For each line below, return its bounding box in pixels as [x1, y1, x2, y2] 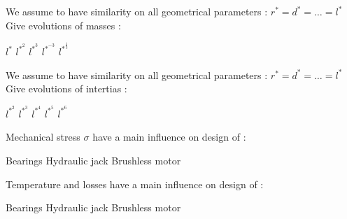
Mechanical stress [6, 129, 80, 144]
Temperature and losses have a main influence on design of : [6, 176, 264, 191]
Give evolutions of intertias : [6, 81, 127, 96]
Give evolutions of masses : [6, 17, 121, 32]
